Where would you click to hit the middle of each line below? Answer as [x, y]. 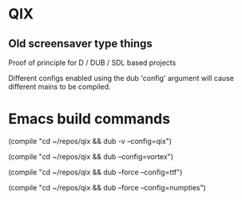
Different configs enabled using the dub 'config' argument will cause [121, 78]
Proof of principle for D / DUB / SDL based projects [92, 62]
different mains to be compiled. [60, 86]
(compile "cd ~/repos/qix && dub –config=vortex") [91, 156]
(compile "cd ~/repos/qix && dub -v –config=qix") [90, 141]
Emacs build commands [89, 119]
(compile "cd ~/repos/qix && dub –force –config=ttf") [95, 172]
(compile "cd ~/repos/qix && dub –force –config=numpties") [107, 187]
